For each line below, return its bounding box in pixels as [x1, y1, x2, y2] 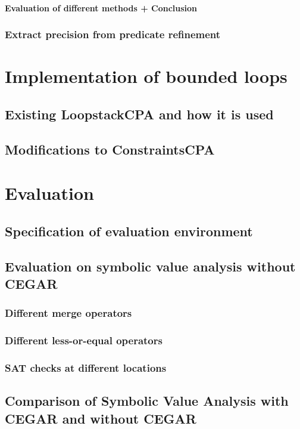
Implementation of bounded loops [5, 64, 287, 88]
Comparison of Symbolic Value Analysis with [5, 391, 289, 410]
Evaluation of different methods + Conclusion [5, 1, 198, 14]
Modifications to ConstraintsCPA [5, 140, 215, 158]
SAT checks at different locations [5, 360, 167, 375]
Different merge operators [5, 305, 132, 320]
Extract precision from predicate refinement [5, 27, 221, 42]
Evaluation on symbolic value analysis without [5, 257, 296, 275]
